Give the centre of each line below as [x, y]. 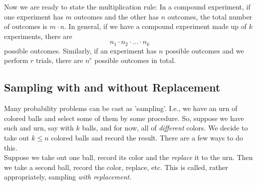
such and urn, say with [39, 128]
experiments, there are [38, 36]
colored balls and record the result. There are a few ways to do [147, 137]
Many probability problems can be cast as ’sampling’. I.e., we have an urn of [121, 108]
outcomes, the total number [210, 16]
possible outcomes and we [205, 50]
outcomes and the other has [117, 16]
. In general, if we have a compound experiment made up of [155, 26]
